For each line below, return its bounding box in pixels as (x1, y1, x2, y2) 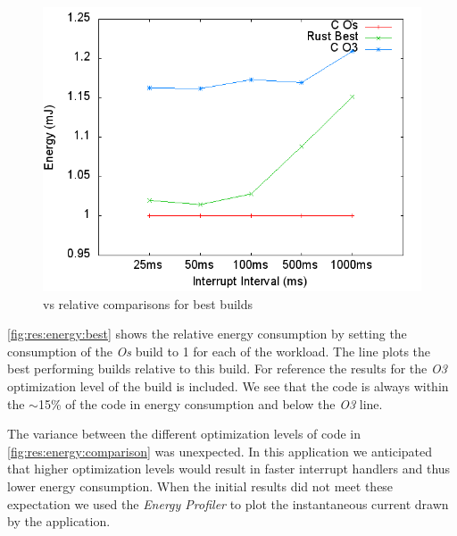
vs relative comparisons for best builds (43, 294, 253, 313)
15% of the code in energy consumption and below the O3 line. (37, 394, 383, 413)
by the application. (7, 512, 111, 531)
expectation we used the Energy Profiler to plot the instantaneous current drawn (7, 494, 449, 513)
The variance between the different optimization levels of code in (7, 424, 361, 443)
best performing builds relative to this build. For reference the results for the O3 (7, 359, 447, 378)
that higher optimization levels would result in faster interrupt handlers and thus (7, 459, 451, 478)
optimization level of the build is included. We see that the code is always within (7, 376, 449, 395)
